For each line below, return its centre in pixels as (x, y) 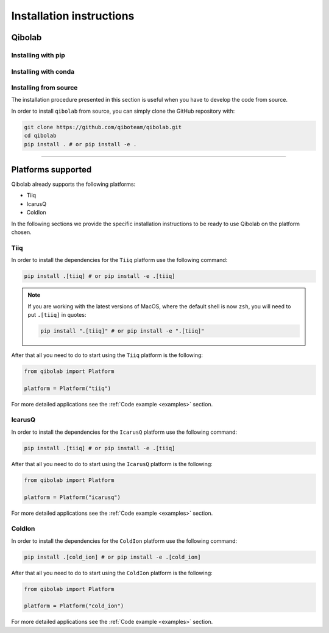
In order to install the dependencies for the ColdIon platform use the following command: (124, 541)
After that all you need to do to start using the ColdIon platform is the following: (112, 573)
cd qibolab (40, 136)
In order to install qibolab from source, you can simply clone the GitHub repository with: (123, 111)
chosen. (21, 232)
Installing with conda (43, 71)
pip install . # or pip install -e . (80, 144)
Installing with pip (38, 55)
